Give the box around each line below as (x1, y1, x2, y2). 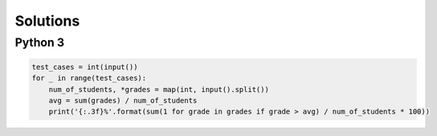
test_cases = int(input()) (31, 62, 138, 71)
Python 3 (14, 35, 64, 50)
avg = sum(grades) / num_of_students (48, 96, 198, 105)
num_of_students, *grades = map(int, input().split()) (48, 85, 269, 94)
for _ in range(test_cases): (31, 74, 147, 83)
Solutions (14, 12, 80, 30)
